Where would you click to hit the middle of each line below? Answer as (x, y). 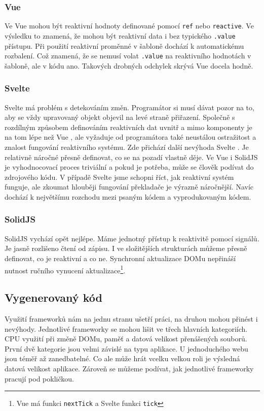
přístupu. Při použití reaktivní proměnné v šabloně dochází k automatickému (124, 45)
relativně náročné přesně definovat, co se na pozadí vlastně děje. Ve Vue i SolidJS (131, 157)
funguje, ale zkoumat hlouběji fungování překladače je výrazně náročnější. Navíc (129, 187)
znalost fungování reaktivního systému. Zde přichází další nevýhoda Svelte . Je (127, 147)
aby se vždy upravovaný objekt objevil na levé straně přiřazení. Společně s (120, 117)
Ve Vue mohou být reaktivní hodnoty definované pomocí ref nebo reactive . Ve (129, 26)
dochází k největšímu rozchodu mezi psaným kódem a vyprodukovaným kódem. (128, 196)
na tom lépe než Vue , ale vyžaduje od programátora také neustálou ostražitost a (130, 137)
